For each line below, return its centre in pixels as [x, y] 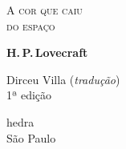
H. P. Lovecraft [47, 52]
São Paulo [31, 137]
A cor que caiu [45, 10]
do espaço [31, 25]
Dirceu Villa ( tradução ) [63, 79]
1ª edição [29, 95]
